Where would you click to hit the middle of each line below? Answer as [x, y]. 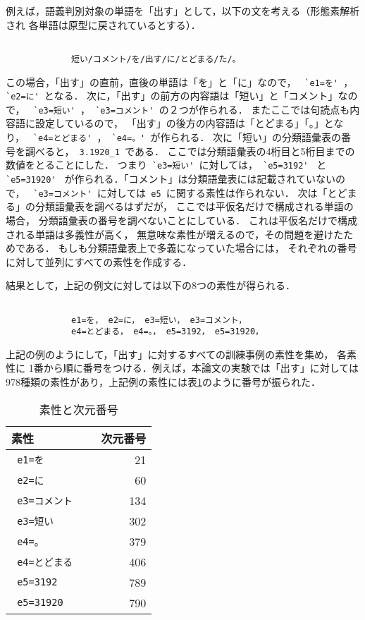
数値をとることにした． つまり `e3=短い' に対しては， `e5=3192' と [166, 165]
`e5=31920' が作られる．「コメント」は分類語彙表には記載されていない [171, 179]
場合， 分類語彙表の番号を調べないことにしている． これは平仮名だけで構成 [181, 220]
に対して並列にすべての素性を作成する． [99, 261]
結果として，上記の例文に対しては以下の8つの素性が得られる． [150, 285]
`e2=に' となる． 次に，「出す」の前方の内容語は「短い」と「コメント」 [172, 96]
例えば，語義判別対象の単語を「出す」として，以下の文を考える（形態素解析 [183, 11]
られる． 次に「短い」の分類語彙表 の [256, 137]
